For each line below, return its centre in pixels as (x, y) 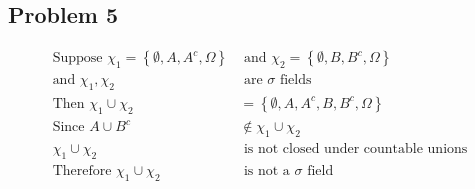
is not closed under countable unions (355, 149)
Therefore (82, 170)
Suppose (77, 58)
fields (295, 80)
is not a (266, 170)
